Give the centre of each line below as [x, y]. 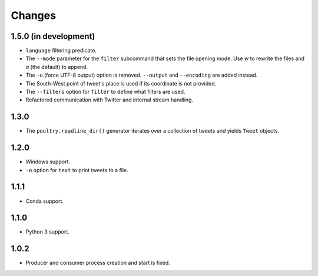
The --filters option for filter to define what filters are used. [105, 92]
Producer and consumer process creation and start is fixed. [98, 263]
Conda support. [45, 201]
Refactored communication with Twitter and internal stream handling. [110, 100]
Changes [33, 15]
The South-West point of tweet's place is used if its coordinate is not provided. [121, 83]
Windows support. [48, 162]
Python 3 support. [48, 232]
